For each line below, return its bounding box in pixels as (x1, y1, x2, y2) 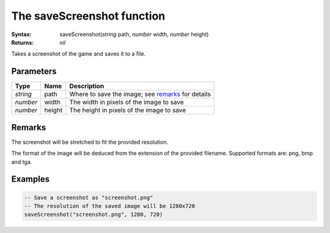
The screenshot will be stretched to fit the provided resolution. (11, 138, 169, 146)
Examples (11, 174, 50, 185)
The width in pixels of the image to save (69, 98, 185, 106)
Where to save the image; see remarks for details (69, 90, 211, 98)
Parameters (11, 66, 57, 76)
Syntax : (11, 31, 32, 38)
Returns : (11, 39, 34, 46)
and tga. (11, 158, 32, 165)
